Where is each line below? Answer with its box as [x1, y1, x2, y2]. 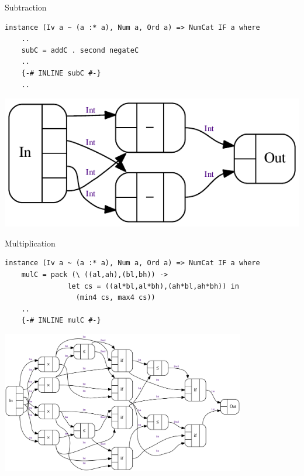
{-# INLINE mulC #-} [21, 316, 101, 325]
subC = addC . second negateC [21, 46, 139, 54]
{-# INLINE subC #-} [21, 69, 101, 77]
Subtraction [5, 1, 47, 13]
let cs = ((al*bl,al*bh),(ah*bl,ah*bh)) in [67, 282, 239, 290]
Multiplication [5, 237, 56, 249]
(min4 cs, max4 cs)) [75, 293, 156, 302]
